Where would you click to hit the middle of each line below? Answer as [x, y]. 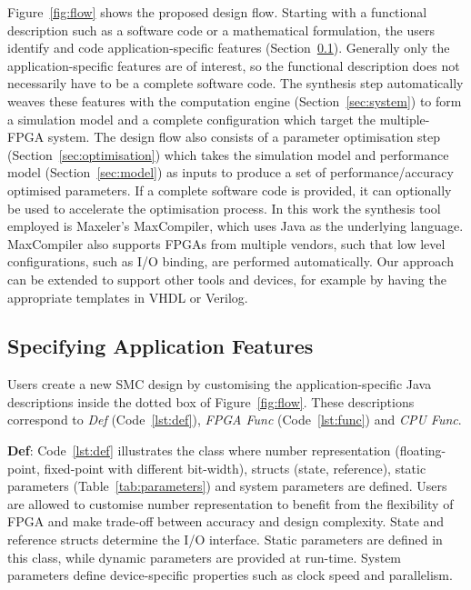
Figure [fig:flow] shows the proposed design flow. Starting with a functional [217, 12]
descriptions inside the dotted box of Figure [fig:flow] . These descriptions [211, 401]
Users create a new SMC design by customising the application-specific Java [220, 384]
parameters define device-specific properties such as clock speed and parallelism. [230, 575]
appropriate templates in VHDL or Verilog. [128, 297]
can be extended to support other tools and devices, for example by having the [227, 279]
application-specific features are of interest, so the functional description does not [234, 65]
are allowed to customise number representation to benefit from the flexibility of [230, 503]
